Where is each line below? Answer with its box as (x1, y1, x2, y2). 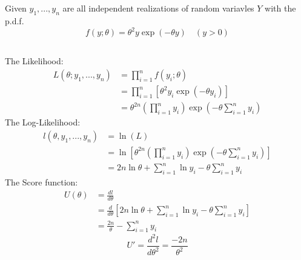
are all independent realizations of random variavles (62, 2, 254, 15)
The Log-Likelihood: (5, 116, 81, 128)
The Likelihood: (5, 55, 64, 67)
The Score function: (5, 176, 78, 188)
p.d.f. (5, 14, 24, 27)
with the (265, 2, 296, 15)
